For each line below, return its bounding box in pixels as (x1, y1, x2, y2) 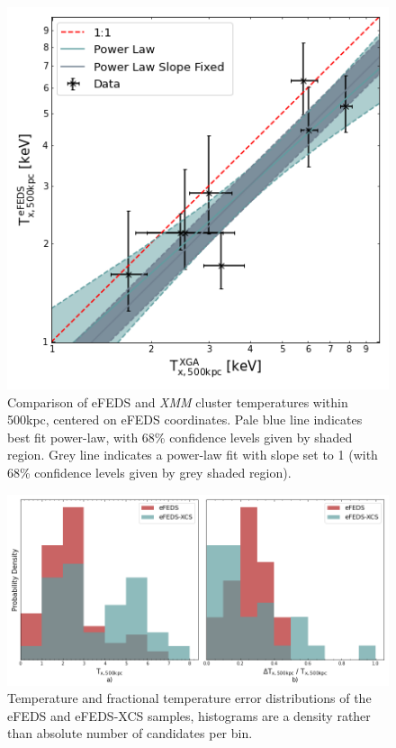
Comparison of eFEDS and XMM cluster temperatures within (7, 392, 348, 411)
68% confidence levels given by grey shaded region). (7, 462, 292, 481)
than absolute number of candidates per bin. (7, 724, 253, 743)
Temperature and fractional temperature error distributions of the (7, 689, 372, 707)
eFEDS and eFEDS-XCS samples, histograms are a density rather (7, 706, 371, 725)
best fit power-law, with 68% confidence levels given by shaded (7, 427, 353, 446)
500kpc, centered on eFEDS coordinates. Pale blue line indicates (7, 410, 363, 429)
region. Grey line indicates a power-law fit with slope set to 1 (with (7, 445, 378, 464)
